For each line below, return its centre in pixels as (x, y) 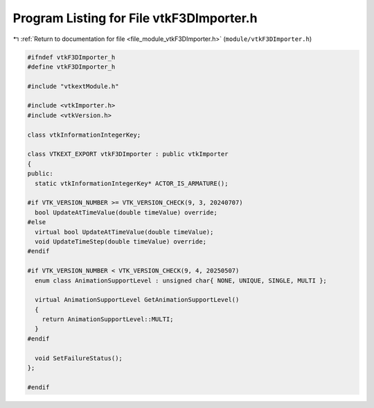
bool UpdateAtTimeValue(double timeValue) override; (126, 212)
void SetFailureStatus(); (79, 358)
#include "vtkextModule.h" (73, 86)
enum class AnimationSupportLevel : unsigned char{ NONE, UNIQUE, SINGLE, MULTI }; (181, 280)
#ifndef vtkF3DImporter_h (71, 57)
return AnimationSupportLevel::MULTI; (108, 320)
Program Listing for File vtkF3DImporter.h (135, 18)
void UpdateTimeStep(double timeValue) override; (121, 241)
